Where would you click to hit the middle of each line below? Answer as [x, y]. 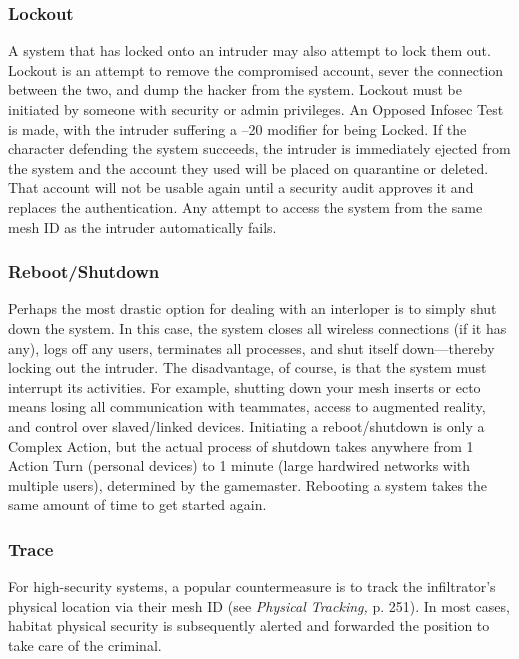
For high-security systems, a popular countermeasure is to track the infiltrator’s [252, 586]
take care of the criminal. [85, 644]
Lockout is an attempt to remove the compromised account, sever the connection [256, 69]
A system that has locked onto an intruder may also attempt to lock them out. [249, 50]
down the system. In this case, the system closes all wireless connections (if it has [257, 327]
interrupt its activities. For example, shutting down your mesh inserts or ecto [244, 386]
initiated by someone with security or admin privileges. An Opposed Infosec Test [256, 109]
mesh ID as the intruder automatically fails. [142, 226]
